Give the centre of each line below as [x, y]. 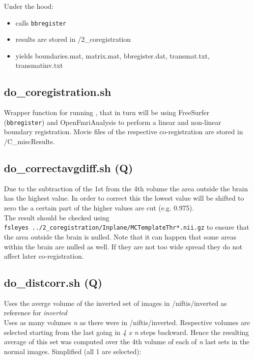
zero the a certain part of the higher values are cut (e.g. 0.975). [99, 208]
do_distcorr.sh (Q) [53, 283]
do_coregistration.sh [58, 92]
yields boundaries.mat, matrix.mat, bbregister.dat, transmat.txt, [113, 55]
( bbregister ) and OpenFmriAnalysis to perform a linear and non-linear [113, 122]
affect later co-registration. [44, 256]
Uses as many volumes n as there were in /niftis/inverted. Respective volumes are [127, 322]
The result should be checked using [57, 217]
